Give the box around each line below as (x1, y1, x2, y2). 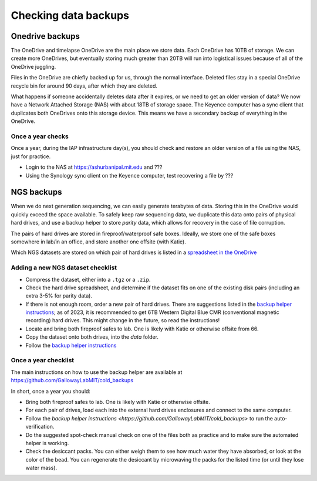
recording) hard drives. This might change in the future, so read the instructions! (25, 317, 220, 324)
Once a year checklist (11, 356, 75, 365)
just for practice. (11, 153, 51, 160)
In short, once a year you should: (11, 388, 91, 395)
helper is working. (25, 439, 69, 446)
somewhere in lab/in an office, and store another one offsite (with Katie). (11, 238, 186, 245)
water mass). (25, 465, 58, 472)
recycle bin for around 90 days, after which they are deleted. (11, 82, 158, 89)
